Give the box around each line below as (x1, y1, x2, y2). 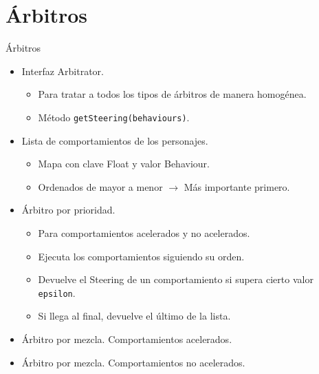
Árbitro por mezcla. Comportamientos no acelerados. (21, 355, 245, 369)
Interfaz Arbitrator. (21, 63, 104, 78)
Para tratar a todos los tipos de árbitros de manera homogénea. (38, 87, 307, 101)
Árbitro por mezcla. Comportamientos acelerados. (21, 331, 232, 346)
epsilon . (38, 285, 76, 300)
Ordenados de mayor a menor (38, 179, 163, 194)
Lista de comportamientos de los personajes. (21, 133, 208, 147)
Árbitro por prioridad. (21, 202, 115, 217)
